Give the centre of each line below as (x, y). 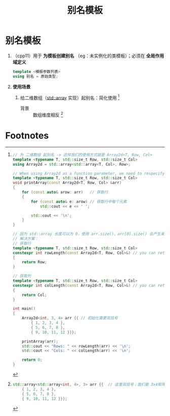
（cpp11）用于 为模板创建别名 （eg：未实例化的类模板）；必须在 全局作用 (88, 56)
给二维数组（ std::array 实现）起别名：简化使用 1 (70, 97)
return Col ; (34, 295)
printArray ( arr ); (40, 341)
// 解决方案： (26, 239)
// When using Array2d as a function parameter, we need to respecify (89, 173)
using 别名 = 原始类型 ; (35, 76)
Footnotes (27, 136)
